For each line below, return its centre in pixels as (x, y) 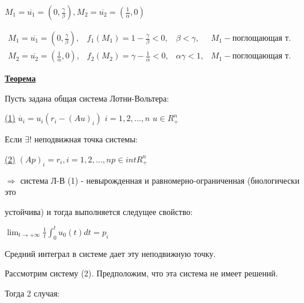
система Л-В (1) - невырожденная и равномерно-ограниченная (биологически (160, 180)
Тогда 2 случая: (32, 293)
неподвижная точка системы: (86, 139)
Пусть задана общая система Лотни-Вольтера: (87, 98)
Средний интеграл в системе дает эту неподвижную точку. (110, 253)
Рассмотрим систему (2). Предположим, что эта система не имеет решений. (141, 273)
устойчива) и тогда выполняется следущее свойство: (99, 211)
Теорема (20, 78)
